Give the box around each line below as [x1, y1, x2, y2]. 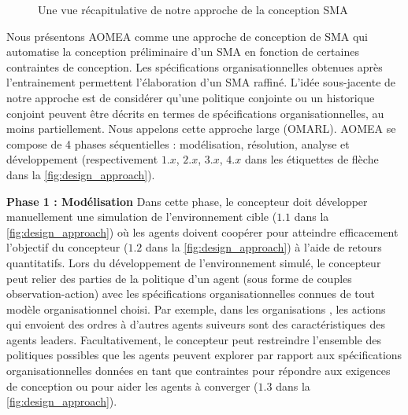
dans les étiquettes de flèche [244, 151, 379, 167]
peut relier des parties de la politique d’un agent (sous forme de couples [6, 270, 352, 286]
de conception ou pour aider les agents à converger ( [6, 377, 258, 394]
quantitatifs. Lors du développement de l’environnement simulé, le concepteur [6, 254, 381, 270]
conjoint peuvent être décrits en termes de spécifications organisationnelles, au [6, 105, 384, 121]
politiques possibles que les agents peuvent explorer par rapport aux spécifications [6, 347, 402, 363]
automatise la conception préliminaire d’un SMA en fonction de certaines [6, 43, 359, 60]
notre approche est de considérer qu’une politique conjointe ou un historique [6, 89, 375, 105]
